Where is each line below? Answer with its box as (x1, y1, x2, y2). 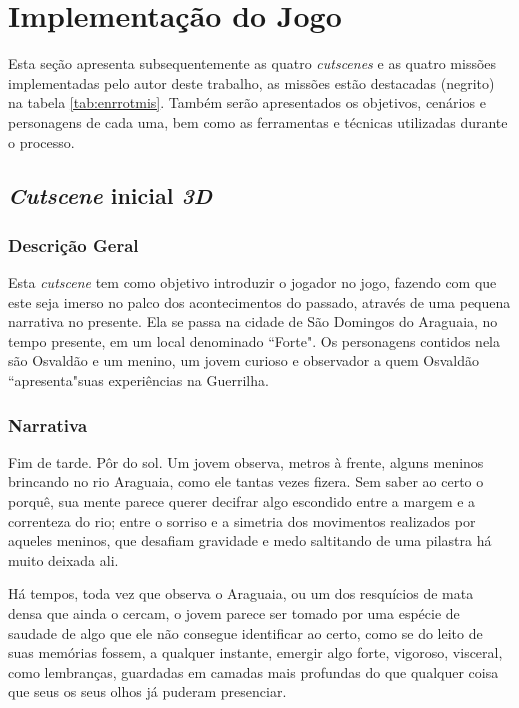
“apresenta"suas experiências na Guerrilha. (8, 370, 269, 391)
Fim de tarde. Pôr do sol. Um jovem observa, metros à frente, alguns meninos (8, 451, 484, 472)
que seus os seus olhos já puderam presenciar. (8, 681, 287, 702)
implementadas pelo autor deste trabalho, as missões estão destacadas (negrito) (8, 72, 495, 93)
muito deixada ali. (8, 549, 119, 570)
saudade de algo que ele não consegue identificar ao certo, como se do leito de (8, 622, 483, 643)
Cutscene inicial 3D (8, 180, 213, 211)
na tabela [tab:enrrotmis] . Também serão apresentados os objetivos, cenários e (8, 92, 486, 113)
